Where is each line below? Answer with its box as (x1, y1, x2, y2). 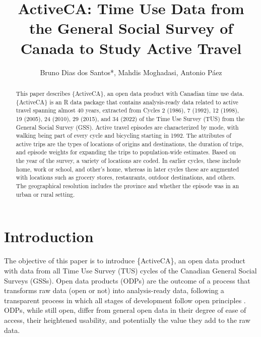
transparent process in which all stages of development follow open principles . (4, 295, 246, 305)
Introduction (4, 226, 94, 247)
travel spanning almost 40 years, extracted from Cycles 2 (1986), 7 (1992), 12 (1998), (16, 106, 239, 115)
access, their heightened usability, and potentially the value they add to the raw (4, 314, 250, 325)
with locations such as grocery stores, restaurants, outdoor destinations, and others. (16, 173, 236, 182)
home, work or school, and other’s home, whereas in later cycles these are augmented (16, 164, 239, 173)
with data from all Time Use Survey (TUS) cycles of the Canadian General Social (4, 265, 257, 275)
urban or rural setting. (16, 190, 75, 198)
